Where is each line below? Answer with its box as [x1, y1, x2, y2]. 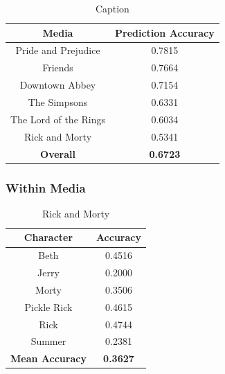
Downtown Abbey [19, 78, 96, 92]
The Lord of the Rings [10, 112, 106, 126]
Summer [30, 334, 66, 348]
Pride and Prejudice [15, 43, 100, 57]
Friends [42, 60, 73, 75]
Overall [40, 146, 75, 161]
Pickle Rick [24, 299, 73, 314]
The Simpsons [28, 94, 88, 109]
